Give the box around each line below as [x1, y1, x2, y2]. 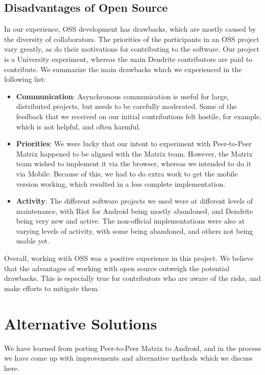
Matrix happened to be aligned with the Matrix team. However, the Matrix [16, 148, 253, 159]
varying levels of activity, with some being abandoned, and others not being [16, 225, 253, 236]
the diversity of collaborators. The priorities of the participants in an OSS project [4, 33, 259, 44]
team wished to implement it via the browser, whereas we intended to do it [16, 158, 252, 169]
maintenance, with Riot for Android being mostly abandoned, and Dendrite [16, 205, 253, 216]
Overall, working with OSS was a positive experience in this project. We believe [4, 253, 254, 263]
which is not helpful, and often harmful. [16, 121, 141, 131]
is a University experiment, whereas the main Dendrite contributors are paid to [4, 53, 253, 64]
